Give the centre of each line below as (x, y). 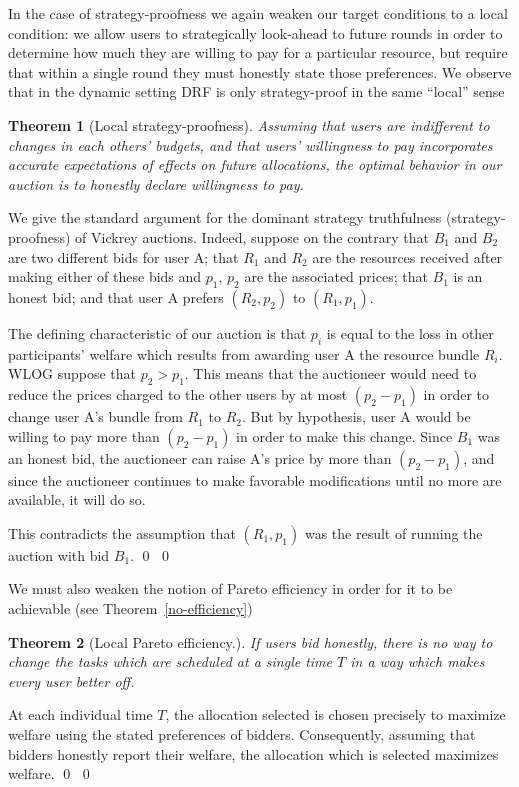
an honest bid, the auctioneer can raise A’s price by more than (200, 457)
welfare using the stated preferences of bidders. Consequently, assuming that (242, 734)
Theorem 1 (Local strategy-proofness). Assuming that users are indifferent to (249, 124)
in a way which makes (417, 661)
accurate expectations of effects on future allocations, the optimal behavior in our (255, 164)
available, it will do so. (77, 499)
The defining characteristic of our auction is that (157, 332)
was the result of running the (393, 532)
